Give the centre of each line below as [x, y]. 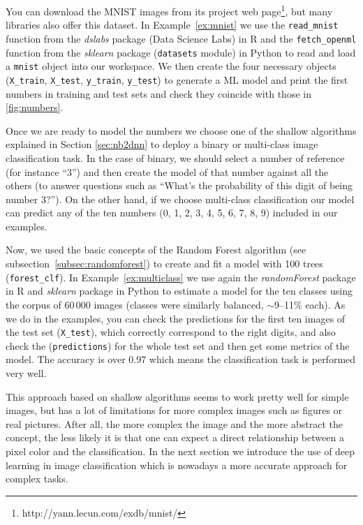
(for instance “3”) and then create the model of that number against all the [167, 171]
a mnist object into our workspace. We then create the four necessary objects [171, 66]
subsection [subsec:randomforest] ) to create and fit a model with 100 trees [164, 264]
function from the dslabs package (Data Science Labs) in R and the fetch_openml [181, 38]
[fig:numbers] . [35, 107]
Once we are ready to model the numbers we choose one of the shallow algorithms [181, 130]
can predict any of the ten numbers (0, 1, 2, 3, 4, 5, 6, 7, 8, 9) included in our [172, 213]
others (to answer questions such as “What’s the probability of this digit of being [179, 185]
